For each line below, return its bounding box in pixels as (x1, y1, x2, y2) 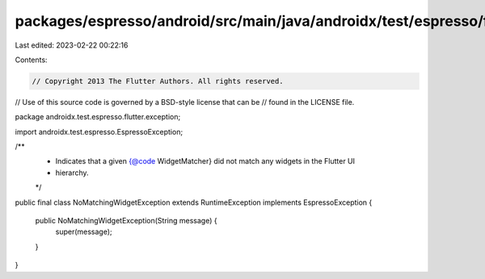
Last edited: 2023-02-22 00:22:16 (15, 40, 129, 50)
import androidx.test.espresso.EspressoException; (15, 127, 183, 136)
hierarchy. (55, 168, 89, 177)
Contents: (15, 55, 48, 65)
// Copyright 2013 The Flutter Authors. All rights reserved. (32, 77, 284, 85)
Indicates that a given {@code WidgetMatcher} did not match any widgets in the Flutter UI (55, 156, 356, 166)
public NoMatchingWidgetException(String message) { (35, 216, 217, 226)
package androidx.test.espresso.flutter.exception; (15, 112, 181, 122)
